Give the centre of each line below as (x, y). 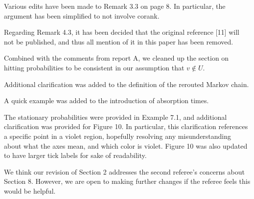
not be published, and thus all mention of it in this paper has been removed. (119, 41)
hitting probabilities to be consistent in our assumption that (94, 67)
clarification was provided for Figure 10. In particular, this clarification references (126, 126)
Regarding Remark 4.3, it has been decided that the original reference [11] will (122, 32)
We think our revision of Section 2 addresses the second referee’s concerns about (124, 171)
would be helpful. (30, 190)
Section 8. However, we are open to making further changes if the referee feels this (127, 181)
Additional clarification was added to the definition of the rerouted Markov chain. (127, 84)
